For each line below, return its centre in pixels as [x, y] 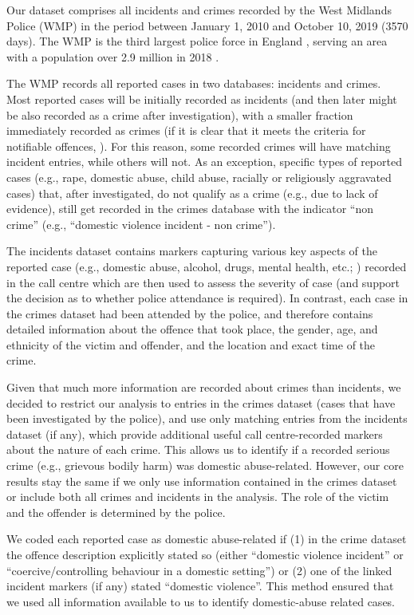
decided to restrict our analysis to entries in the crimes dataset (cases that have [201, 402]
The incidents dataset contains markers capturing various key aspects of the [192, 251]
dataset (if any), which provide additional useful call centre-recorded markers [195, 434]
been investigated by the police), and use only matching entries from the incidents [207, 418]
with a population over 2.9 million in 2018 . [113, 56]
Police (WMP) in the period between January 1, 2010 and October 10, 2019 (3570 [207, 25]
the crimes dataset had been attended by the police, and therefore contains [190, 313]
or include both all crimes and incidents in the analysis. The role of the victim [198, 497]
